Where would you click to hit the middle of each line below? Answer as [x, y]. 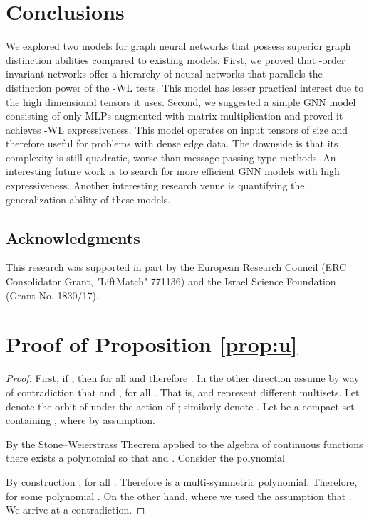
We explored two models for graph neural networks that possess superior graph [178, 46]
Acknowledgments [73, 237]
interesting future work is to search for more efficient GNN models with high [173, 171]
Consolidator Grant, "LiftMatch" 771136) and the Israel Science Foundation [171, 281]
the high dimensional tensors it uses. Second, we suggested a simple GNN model [181, 101]
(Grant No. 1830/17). [52, 295]
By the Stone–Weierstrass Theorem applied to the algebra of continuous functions [184, 444]
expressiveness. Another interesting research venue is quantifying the [155, 185]
